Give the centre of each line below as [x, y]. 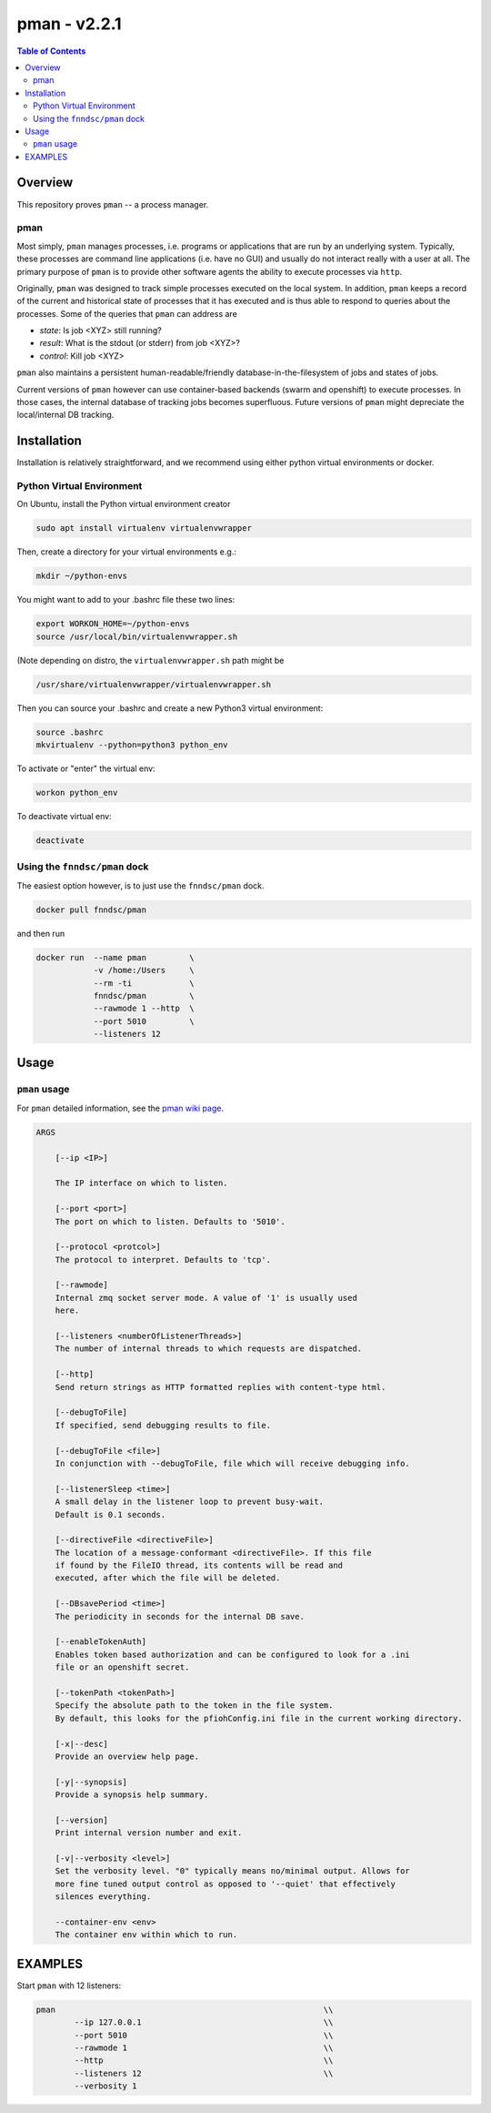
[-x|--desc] [82, 1744]
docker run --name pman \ [115, 957]
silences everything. [103, 1897]
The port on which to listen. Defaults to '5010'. [170, 1221]
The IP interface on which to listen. [141, 1183]
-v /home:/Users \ [144, 970]
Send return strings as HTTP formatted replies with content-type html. [220, 1387]
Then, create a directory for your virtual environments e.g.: [126, 552]
